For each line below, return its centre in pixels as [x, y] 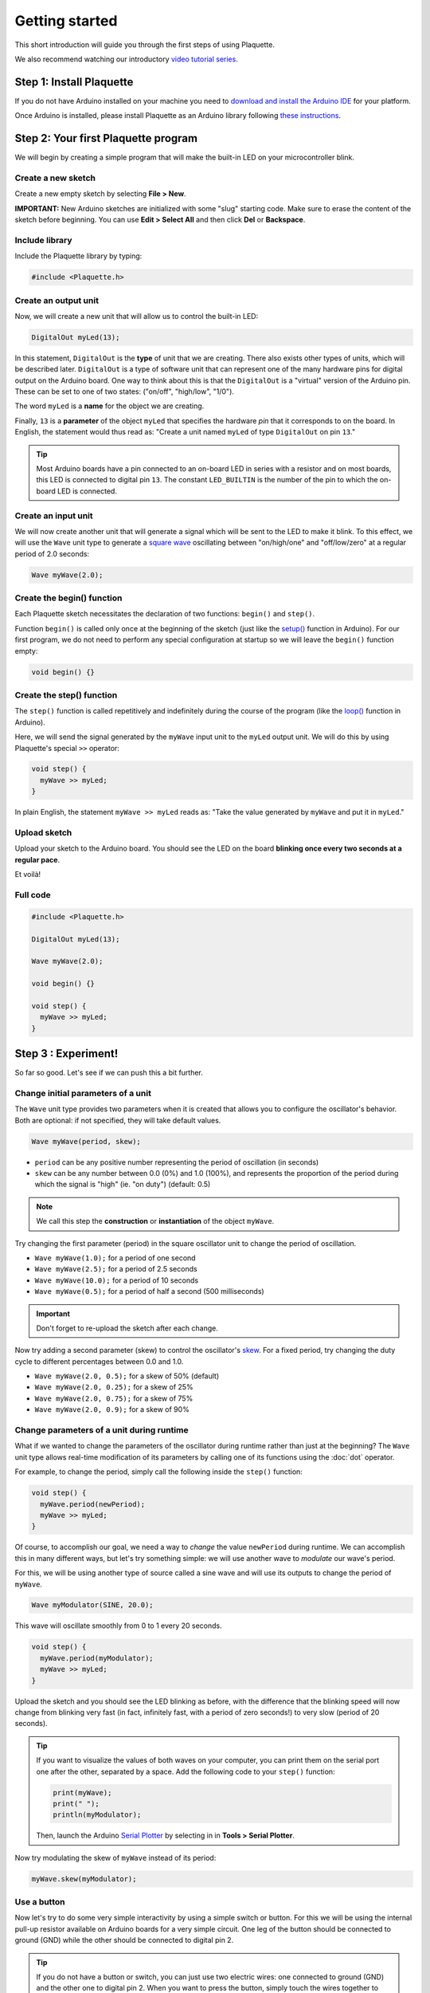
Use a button [40, 1902]
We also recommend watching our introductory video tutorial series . [126, 59]
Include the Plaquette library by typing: [78, 256]
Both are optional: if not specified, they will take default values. [118, 1120]
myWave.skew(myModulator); [84, 1879]
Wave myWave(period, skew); [86, 1141]
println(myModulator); [97, 1815]
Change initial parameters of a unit [83, 1093]
